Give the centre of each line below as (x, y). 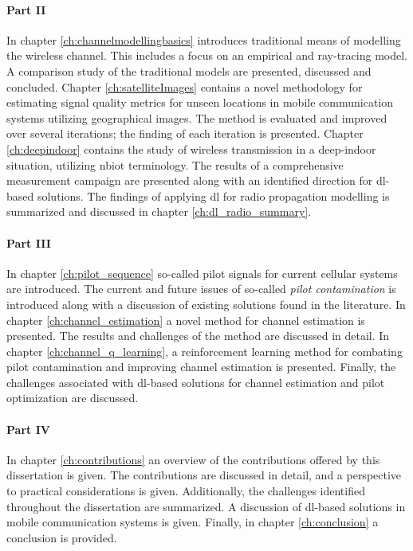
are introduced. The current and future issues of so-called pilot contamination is (201, 289)
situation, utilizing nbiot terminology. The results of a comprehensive (175, 164)
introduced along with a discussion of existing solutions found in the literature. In (206, 304)
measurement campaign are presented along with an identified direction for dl (196, 180)
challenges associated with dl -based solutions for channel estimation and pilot (196, 382)
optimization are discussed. (73, 398)
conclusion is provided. (62, 537)
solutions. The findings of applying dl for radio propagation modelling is (213, 195)
